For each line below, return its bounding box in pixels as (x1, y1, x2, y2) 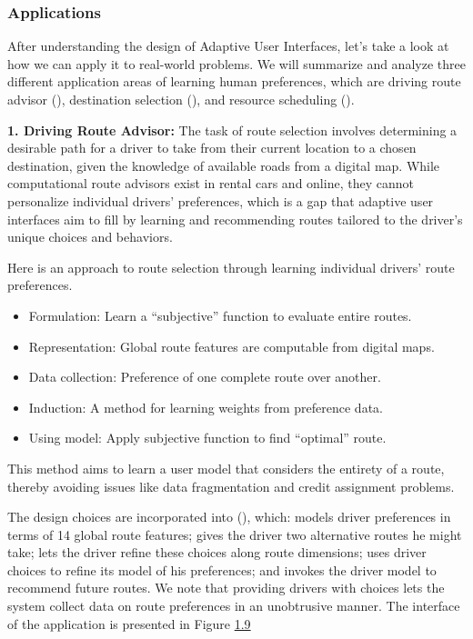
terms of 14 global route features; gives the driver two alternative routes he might (7, 524, 462, 544)
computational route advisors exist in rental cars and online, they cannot (7, 174, 414, 193)
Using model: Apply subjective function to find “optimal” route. (28, 428, 387, 447)
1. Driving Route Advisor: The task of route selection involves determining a (7, 120, 458, 139)
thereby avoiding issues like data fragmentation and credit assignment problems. (7, 476, 455, 495)
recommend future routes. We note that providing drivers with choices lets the (7, 578, 445, 597)
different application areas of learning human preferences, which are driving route (7, 72, 461, 91)
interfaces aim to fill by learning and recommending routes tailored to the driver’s (7, 209, 463, 228)
